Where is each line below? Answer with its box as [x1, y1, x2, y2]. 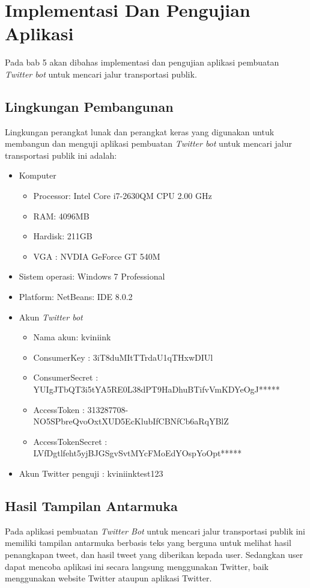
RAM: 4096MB [33, 209, 90, 222]
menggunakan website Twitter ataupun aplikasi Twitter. [5, 572, 212, 584]
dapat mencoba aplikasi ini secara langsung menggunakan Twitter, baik [5, 560, 269, 572]
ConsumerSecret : [33, 371, 99, 384]
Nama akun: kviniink [33, 331, 111, 343]
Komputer [19, 169, 56, 182]
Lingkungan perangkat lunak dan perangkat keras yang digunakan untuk [5, 125, 275, 138]
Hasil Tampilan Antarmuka [5, 496, 178, 515]
